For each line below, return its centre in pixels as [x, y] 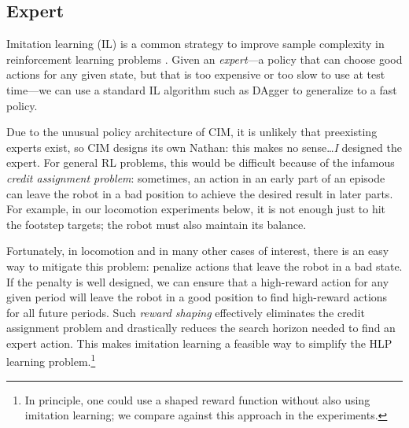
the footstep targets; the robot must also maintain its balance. [157, 224]
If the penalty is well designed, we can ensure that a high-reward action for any [198, 281]
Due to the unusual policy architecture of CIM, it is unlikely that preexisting [192, 132]
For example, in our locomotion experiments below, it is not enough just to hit [196, 209]
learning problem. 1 [51, 360]
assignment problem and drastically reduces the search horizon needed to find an [201, 328]
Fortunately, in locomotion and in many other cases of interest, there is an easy [198, 251]
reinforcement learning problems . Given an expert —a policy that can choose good [204, 59]
